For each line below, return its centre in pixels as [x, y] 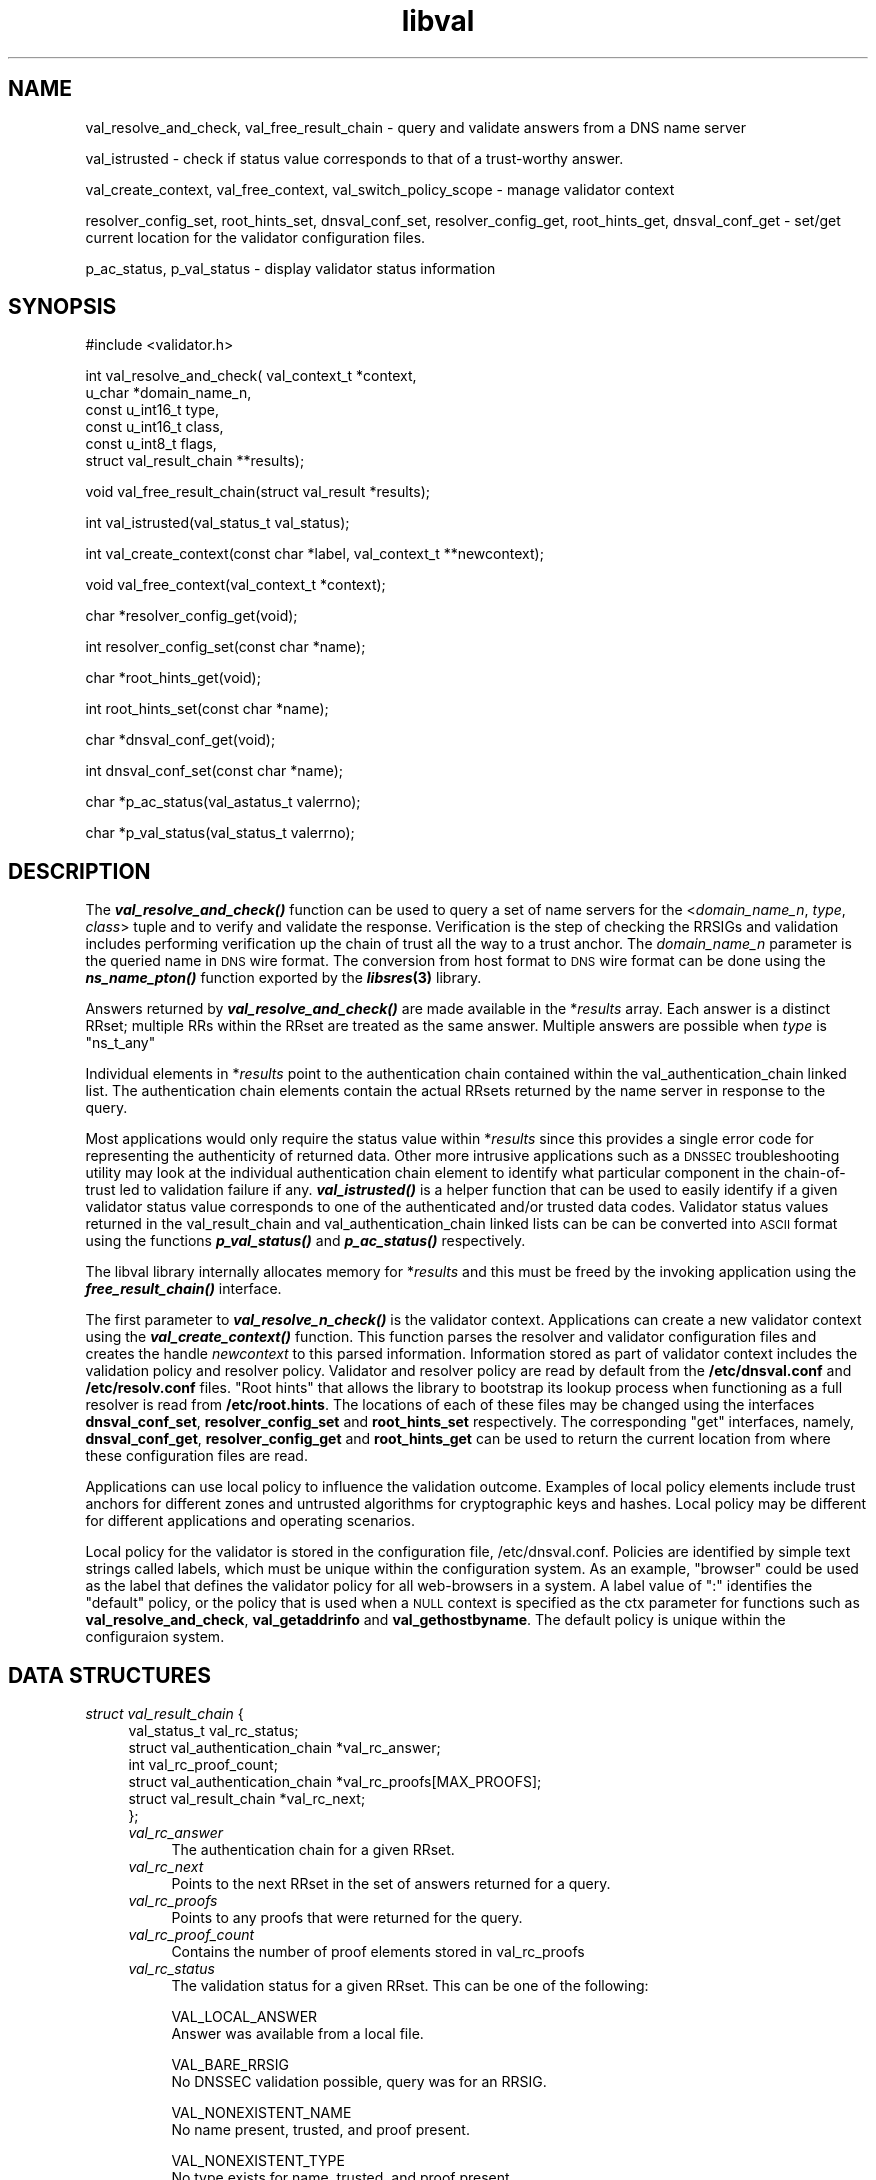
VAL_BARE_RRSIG [230, 2065]
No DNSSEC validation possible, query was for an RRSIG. [359, 2082]
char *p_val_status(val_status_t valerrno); [220, 833]
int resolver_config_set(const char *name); [225, 647]
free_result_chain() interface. [183, 1289]
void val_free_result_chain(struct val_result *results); [258, 492]
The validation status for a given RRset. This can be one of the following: [410, 1986]
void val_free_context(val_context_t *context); [235, 585]
